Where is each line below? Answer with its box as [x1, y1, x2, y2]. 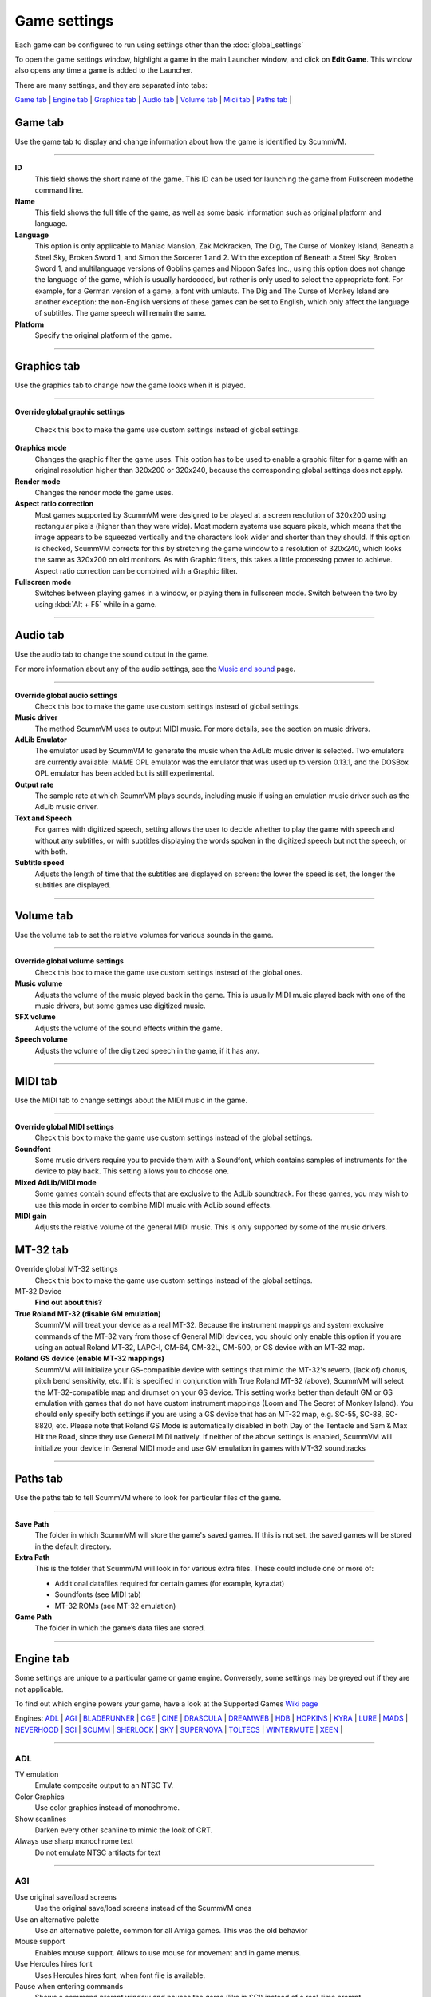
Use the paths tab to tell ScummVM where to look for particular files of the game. [14, 1493, 282, 1503]
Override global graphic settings [14, 407, 125, 416]
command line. [34, 185, 84, 195]
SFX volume [14, 1012, 56, 1022]
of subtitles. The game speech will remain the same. [34, 308, 207, 318]
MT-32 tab [14, 1243, 69, 1257]
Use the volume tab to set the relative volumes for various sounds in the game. [14, 931, 274, 940]
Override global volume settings [14, 956, 124, 966]
